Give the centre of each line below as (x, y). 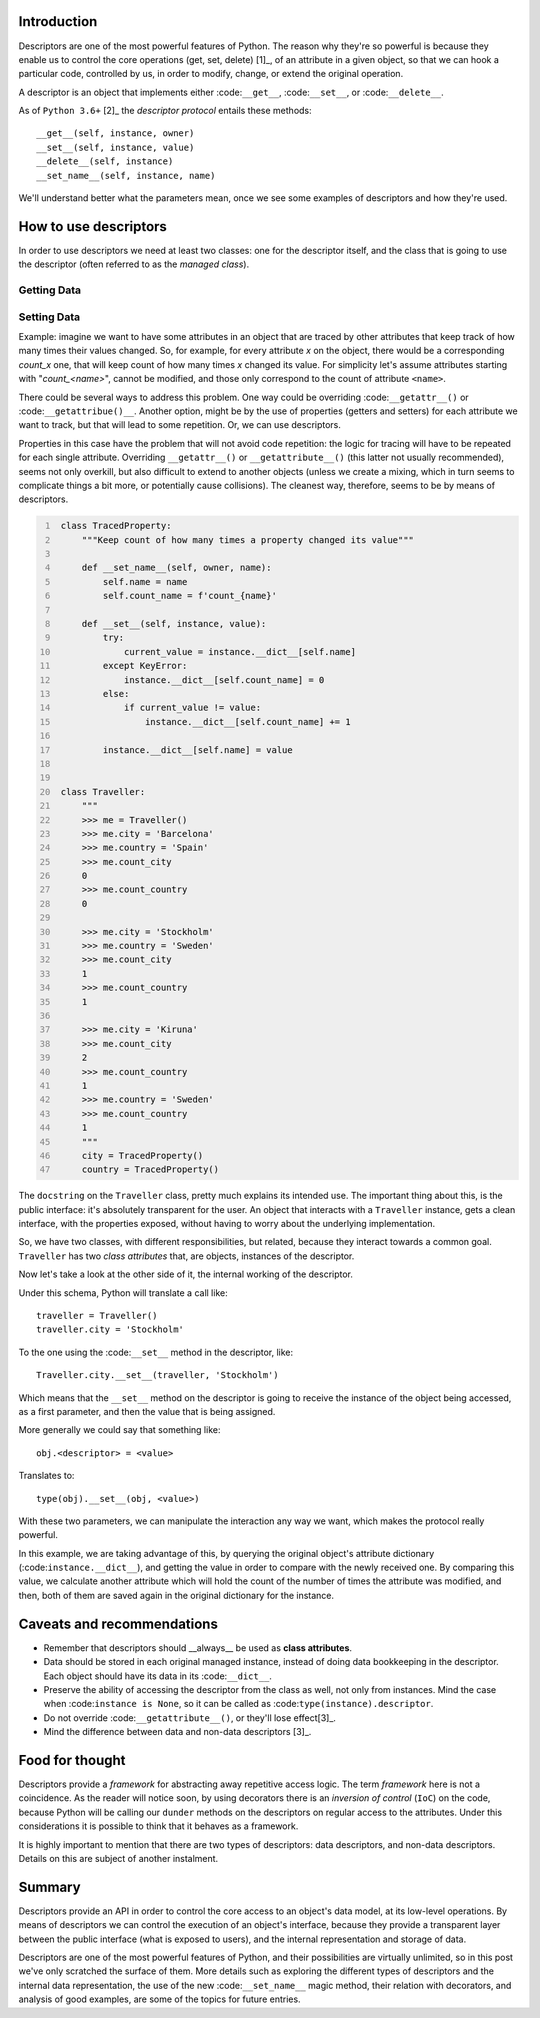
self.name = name (145, 581)
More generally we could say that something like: (119, 1430)
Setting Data (49, 317)
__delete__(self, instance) (105, 161)
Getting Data (50, 290)
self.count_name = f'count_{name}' (189, 596)
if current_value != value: (192, 708)
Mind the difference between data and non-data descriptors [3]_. (177, 1732)
